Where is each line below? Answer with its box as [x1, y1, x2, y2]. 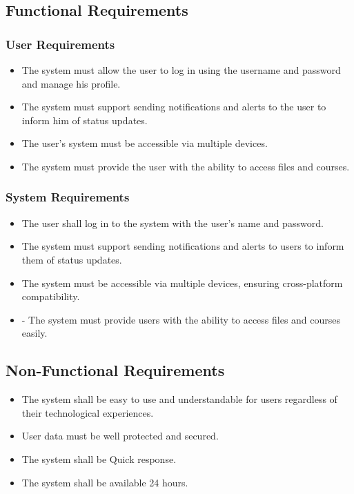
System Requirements [6, 188, 130, 206]
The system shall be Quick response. [21, 451, 177, 466]
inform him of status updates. [21, 112, 148, 127]
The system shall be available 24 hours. [21, 475, 188, 489]
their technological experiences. [21, 405, 154, 419]
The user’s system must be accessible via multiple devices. [21, 136, 268, 150]
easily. [21, 326, 48, 340]
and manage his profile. [21, 76, 121, 90]
